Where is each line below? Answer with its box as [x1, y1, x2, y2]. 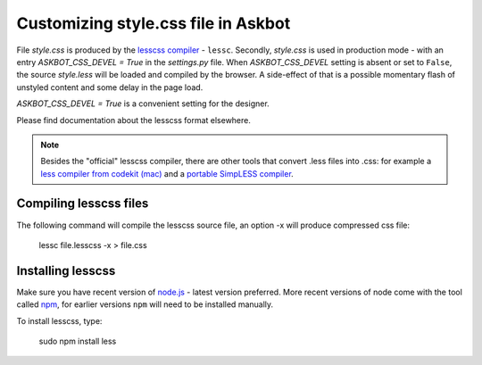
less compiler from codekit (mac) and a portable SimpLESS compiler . [40, 168, 294, 178]
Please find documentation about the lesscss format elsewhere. [16, 114, 252, 125]
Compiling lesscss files [16, 196, 149, 212]
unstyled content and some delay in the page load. [16, 81, 204, 93]
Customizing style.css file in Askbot [16, 13, 291, 33]
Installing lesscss [16, 263, 116, 278]
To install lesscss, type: [16, 315, 103, 326]
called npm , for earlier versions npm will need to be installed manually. [16, 299, 274, 310]
